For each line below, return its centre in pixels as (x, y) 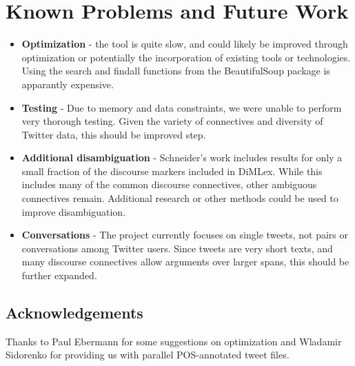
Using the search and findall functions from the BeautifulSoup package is (176, 71)
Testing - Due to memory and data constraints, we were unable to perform (182, 107)
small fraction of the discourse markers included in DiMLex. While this (172, 171)
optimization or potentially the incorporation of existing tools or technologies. (186, 57)
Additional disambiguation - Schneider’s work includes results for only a (182, 157)
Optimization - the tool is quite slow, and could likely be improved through (185, 44)
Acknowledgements (74, 313)
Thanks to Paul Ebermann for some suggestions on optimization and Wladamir (174, 341)
